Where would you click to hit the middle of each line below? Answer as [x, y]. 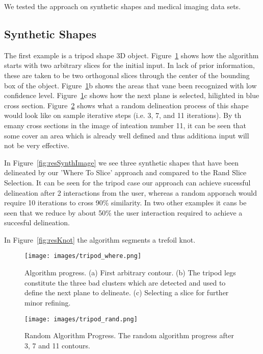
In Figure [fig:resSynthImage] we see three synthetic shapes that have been [121, 162]
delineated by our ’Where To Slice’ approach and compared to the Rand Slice [125, 172]
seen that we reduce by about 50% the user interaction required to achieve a [123, 212]
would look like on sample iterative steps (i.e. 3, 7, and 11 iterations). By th [123, 115]
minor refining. [48, 302]
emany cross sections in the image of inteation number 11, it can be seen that [125, 125]
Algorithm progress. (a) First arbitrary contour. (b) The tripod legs [130, 273]
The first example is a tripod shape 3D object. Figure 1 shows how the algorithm [131, 55]
